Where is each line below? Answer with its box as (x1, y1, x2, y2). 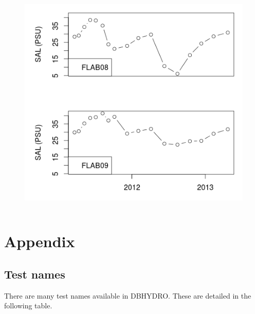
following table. (4, 300, 52, 311)
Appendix (4, 231, 75, 252)
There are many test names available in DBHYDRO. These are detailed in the (4, 290, 251, 301)
